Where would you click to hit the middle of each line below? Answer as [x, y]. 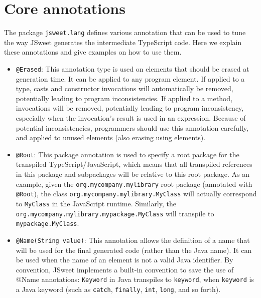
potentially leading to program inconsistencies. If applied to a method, [124, 98]
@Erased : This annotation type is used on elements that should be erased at [133, 68]
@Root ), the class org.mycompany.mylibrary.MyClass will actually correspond [136, 194]
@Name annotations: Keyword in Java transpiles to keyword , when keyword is [135, 279]
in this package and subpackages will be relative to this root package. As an [133, 174]
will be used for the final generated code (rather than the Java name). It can [134, 250]
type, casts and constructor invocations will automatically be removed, [124, 88]
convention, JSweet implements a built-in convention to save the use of [125, 269]
